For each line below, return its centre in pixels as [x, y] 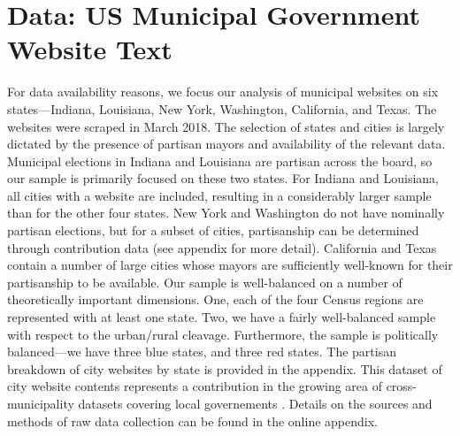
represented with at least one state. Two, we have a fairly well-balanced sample [222, 317]
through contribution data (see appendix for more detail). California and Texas [222, 247]
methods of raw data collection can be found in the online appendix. [192, 421]
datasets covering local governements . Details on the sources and [255, 403]
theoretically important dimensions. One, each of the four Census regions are [215, 299]
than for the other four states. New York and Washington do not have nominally [226, 213]
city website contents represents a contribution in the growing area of [195, 386]
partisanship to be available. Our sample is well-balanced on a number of [205, 282]
